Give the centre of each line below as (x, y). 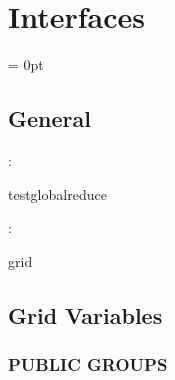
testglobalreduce (57, 193)
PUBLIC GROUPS (88, 364)
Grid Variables (85, 314)
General (49, 118)
